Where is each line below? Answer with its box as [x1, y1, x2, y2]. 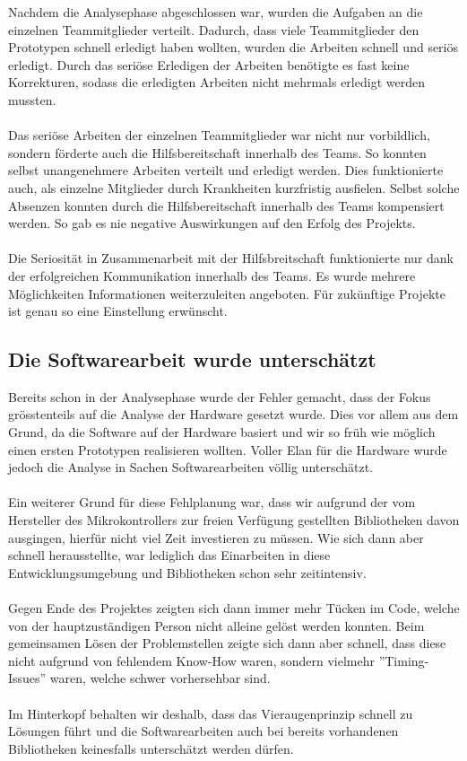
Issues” [8, 669, 47, 687]
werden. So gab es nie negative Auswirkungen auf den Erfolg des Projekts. [8, 214, 416, 232]
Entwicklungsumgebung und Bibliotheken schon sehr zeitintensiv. [8, 563, 367, 582]
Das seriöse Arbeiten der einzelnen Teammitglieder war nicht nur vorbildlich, [8, 126, 430, 144]
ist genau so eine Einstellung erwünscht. [8, 302, 228, 320]
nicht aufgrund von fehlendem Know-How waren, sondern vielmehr [8, 651, 375, 669]
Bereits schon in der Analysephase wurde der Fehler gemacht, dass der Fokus [8, 387, 431, 406]
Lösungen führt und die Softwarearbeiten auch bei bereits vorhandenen [8, 722, 399, 740]
